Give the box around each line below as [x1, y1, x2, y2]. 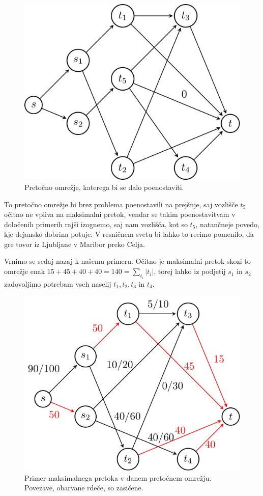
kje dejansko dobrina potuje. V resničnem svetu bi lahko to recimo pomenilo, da [4, 229, 254, 239]
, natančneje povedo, [195, 218, 259, 229]
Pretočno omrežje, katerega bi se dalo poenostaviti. [24, 181, 184, 192]
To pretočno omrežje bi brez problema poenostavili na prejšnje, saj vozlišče [4, 199, 238, 209]
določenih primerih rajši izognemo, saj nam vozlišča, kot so [4, 218, 188, 229]
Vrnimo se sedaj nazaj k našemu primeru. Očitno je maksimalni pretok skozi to [4, 256, 251, 266]
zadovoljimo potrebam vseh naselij [4, 278, 111, 289]
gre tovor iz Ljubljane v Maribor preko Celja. [4, 238, 145, 249]
